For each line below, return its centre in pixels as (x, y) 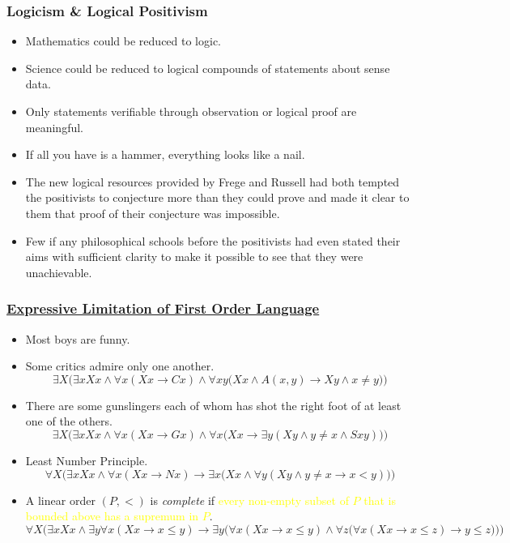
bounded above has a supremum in (112, 516)
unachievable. (59, 272)
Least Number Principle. (87, 460)
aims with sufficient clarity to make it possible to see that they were (194, 257)
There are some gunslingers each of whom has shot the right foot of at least (213, 405)
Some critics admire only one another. (120, 366)
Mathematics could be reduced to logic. (123, 41)
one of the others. (69, 421)
